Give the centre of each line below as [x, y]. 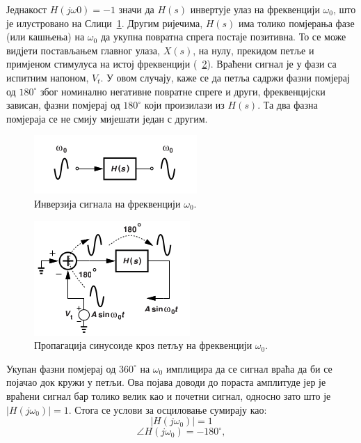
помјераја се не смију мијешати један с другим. [107, 118]
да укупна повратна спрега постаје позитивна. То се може [223, 37]
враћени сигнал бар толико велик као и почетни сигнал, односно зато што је [169, 395]
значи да [136, 9]
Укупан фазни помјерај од [61, 368]
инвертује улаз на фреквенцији [255, 9]
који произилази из [184, 105]
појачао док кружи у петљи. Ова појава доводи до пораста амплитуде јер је [166, 382]
